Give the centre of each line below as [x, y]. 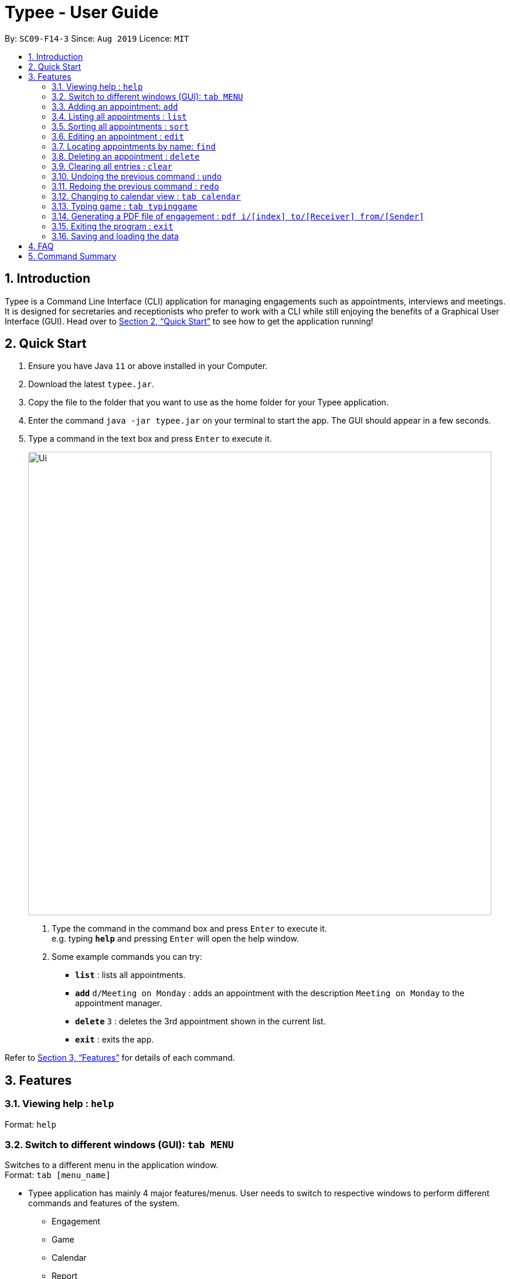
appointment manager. [119, 1003]
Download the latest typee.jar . [91, 384]
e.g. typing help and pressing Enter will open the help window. [175, 939]
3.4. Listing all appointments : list [119, 116]
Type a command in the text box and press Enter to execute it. [150, 439]
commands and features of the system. [104, 1203]
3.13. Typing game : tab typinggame [125, 206]
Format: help [30, 1124]
